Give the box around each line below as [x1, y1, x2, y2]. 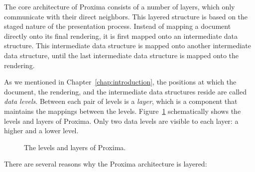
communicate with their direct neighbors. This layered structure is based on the [4, 11, 248, 21]
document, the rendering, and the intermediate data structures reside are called [4, 86, 247, 96]
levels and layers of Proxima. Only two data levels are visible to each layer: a [4, 115, 239, 126]
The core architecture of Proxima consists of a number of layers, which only [4, 1, 235, 11]
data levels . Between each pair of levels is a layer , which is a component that [4, 96, 238, 106]
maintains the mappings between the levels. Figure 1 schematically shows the [4, 105, 241, 116]
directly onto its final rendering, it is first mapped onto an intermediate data [4, 30, 238, 41]
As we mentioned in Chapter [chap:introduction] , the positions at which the [4, 77, 237, 87]
